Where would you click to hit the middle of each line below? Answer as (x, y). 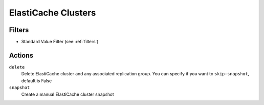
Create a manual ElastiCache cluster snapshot (68, 94)
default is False (37, 81)
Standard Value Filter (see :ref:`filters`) (60, 42)
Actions (21, 55)
